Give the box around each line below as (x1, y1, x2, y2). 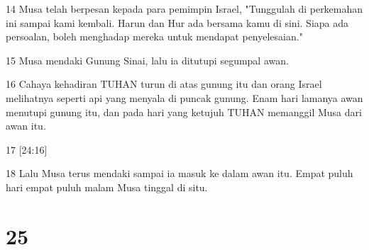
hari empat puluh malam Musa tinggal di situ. (6, 179, 208, 194)
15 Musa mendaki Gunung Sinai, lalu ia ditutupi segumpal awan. (6, 52, 289, 67)
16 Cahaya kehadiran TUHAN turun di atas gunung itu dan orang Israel (6, 76, 322, 91)
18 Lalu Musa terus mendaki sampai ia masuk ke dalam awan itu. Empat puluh (6, 166, 353, 181)
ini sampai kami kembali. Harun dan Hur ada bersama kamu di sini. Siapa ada (6, 15, 348, 30)
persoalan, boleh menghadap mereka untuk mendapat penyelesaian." (6, 29, 303, 44)
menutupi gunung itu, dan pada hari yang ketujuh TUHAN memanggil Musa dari (6, 104, 362, 119)
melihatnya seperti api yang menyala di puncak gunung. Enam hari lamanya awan (6, 90, 363, 105)
